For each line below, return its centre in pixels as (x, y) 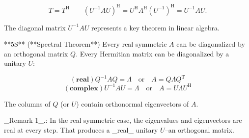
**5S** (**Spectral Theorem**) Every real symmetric (85, 44)
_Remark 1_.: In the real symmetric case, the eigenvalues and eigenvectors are (123, 120)
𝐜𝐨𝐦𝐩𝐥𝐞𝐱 (84, 88)
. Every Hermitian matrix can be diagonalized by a (152, 53)
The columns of (27, 103)
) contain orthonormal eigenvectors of (133, 103)
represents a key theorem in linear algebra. (155, 27)
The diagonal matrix (35, 27)
